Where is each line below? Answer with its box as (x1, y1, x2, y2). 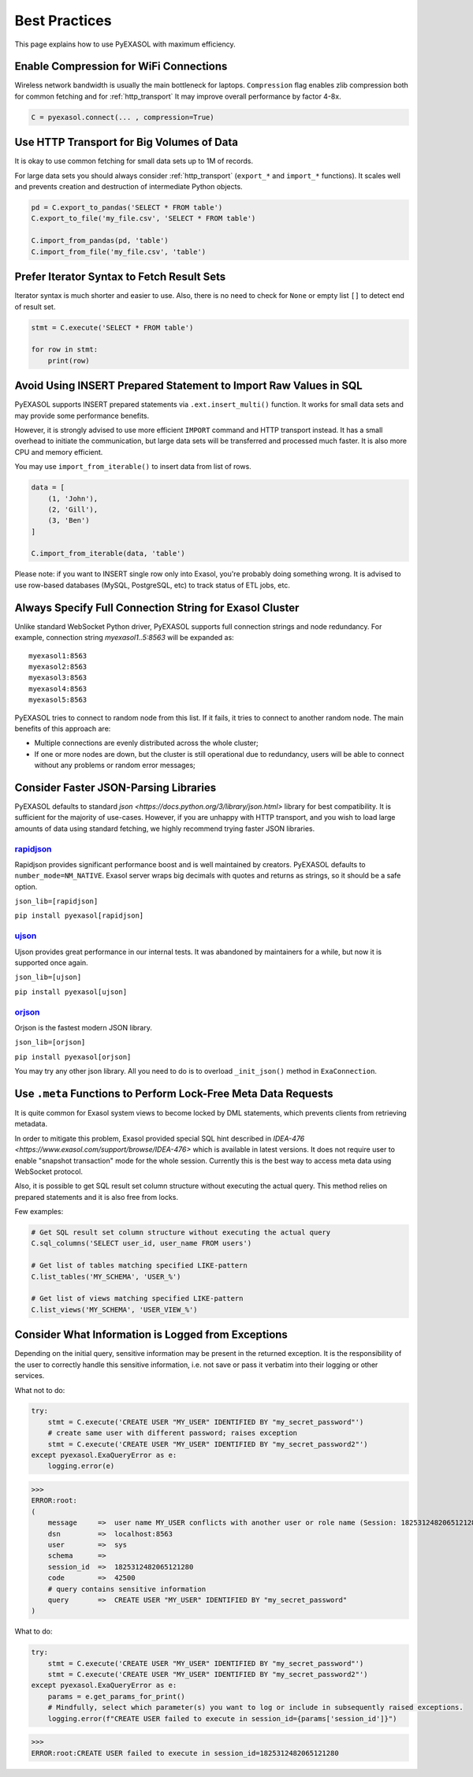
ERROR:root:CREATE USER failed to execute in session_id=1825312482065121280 (31, 1749, 339, 1757)
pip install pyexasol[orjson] (14, 1052, 132, 1061)
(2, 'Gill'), (47, 505, 99, 514)
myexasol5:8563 (28, 695, 88, 705)
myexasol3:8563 (28, 673, 88, 682)
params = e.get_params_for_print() (47, 1692, 185, 1701)
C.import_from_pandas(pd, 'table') (31, 237, 169, 245)
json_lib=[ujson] (14, 973, 82, 982)
